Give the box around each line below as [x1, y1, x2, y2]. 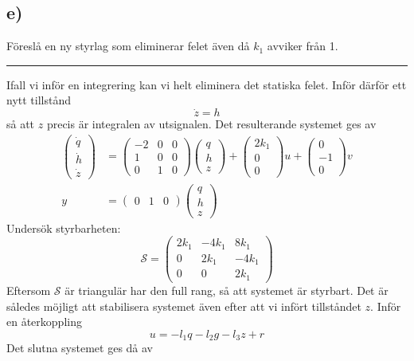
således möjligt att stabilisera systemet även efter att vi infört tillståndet [6, 297, 361, 314]
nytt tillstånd [6, 92, 71, 108]
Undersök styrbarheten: [6, 219, 121, 236]
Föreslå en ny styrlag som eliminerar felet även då [6, 37, 250, 54]
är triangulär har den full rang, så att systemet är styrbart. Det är [64, 281, 389, 298]
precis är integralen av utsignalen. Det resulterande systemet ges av [46, 116, 377, 132]
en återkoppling [6, 313, 82, 330]
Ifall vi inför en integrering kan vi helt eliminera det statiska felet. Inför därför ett [6, 76, 407, 92]
